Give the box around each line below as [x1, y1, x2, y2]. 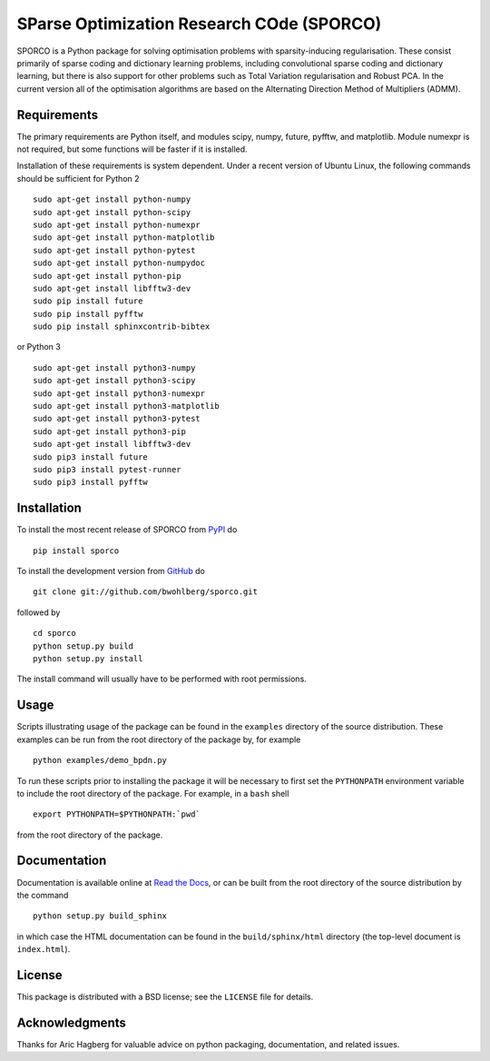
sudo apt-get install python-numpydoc [33, 258, 206, 268]
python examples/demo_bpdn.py [33, 755, 168, 766]
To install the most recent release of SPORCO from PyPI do [16, 524, 238, 535]
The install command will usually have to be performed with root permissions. [16, 673, 308, 685]
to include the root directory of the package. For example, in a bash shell [16, 788, 289, 798]
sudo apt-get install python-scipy [33, 207, 191, 217]
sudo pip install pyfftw [33, 309, 143, 319]
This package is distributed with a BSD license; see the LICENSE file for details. [16, 991, 314, 1003]
